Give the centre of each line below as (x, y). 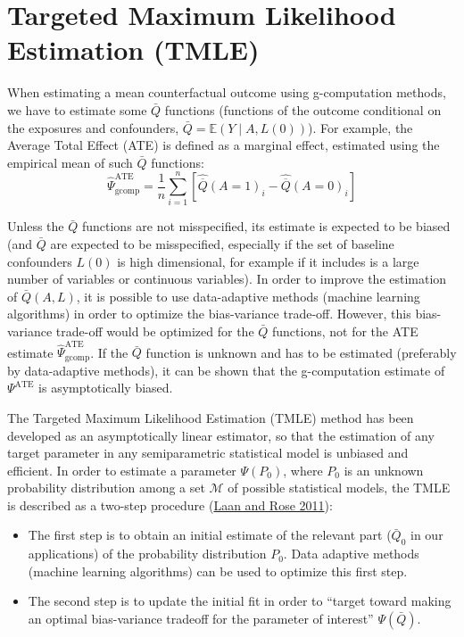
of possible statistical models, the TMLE (339, 488)
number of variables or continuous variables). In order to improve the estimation (227, 279)
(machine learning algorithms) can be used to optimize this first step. (218, 571)
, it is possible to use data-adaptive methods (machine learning (248, 296)
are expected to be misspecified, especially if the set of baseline (222, 244)
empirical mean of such (70, 162)
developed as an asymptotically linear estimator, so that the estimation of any (221, 435)
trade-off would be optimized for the (155, 331)
